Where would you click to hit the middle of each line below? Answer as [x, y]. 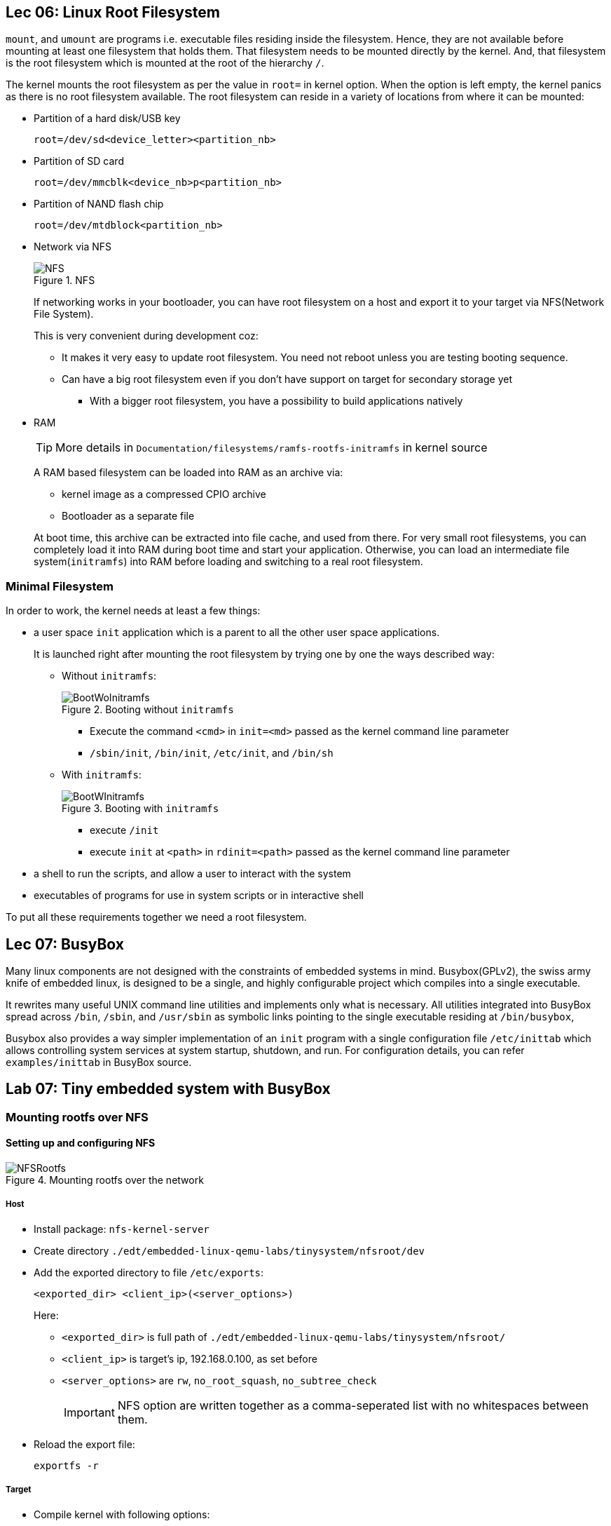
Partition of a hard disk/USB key [107, 119]
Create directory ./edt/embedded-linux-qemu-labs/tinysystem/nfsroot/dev [229, 1250]
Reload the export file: [84, 1444]
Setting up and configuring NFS [81, 1143]
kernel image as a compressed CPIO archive [164, 494]
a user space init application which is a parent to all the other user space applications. [237, 633]
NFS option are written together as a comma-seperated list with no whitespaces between [353, 1405]
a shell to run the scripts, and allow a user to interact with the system [192, 874]
